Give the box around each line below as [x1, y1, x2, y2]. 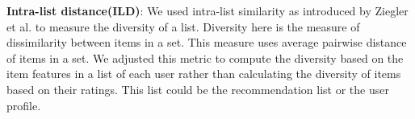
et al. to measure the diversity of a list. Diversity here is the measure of [6, 18, 360, 35]
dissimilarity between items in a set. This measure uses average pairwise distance [6, 34, 407, 51]
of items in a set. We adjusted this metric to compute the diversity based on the [6, 49, 404, 66]
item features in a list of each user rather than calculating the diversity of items [6, 65, 401, 82]
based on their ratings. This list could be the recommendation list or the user [6, 80, 389, 97]
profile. [6, 96, 41, 113]
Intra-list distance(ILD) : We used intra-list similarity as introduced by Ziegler [6, 2, 409, 18]
